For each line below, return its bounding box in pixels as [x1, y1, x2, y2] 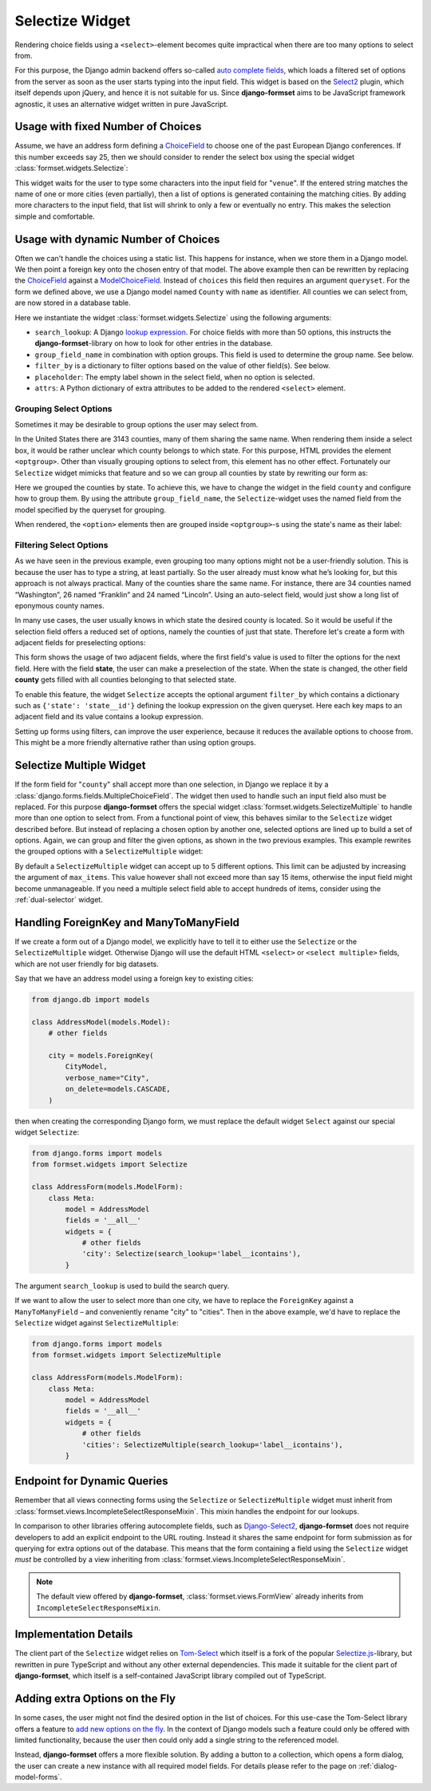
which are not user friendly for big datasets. [14, 959, 160, 969]
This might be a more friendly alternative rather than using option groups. [14, 738, 256, 747]
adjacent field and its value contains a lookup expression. [14, 711, 204, 722]
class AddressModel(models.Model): [31, 1017, 171, 1026]
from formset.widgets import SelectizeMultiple [31, 1350, 221, 1360]
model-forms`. [14, 1773, 63, 1782]
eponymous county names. [14, 600, 105, 610]
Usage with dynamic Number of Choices [14, 232, 220, 246]
